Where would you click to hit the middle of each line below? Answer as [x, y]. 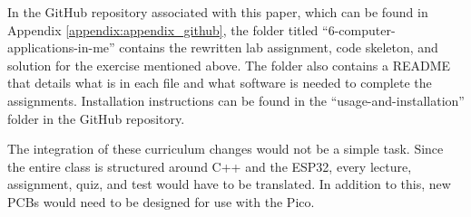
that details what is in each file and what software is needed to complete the [220, 83]
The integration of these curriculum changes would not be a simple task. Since [226, 149]
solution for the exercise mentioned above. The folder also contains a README [229, 65]
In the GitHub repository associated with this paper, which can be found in [218, 12]
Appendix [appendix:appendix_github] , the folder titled [163, 29]
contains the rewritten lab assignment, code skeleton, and [279, 47]
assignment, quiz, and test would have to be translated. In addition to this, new [229, 184]
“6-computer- [359, 29]
